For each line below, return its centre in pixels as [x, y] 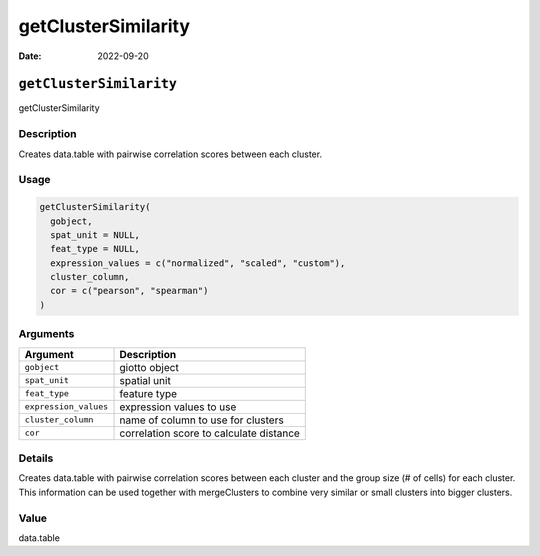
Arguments [46, 334]
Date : [30, 56]
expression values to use [178, 407]
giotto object [149, 367]
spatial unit [145, 380]
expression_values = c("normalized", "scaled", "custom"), [198, 263]
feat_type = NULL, [95, 249]
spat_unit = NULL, [95, 234]
